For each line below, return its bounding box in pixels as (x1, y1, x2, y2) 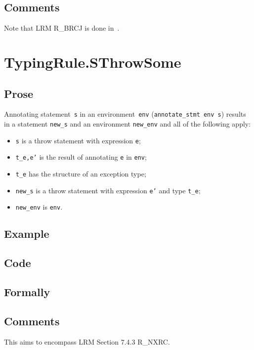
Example (4, 226, 49, 241)
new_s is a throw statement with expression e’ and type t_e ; (15, 185, 201, 195)
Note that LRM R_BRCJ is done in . (4, 23, 120, 33)
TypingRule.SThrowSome (4, 51, 181, 72)
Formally (4, 284, 50, 299)
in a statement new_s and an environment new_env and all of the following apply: (4, 119, 251, 129)
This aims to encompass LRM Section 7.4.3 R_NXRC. (4, 336, 170, 347)
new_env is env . (15, 202, 63, 212)
